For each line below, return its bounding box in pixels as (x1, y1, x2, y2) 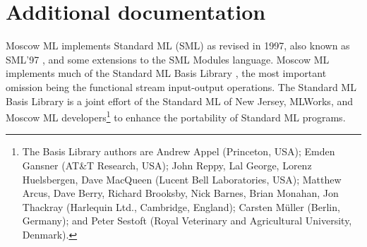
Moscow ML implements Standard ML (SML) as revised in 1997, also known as (6, 38, 350, 53)
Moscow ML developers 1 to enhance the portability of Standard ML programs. (6, 108, 346, 124)
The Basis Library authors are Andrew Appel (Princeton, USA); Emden (22, 144, 335, 159)
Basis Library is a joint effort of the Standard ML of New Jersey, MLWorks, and (6, 93, 353, 108)
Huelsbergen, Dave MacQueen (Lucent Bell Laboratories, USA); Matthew (22, 171, 342, 186)
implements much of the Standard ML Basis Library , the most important (6, 66, 327, 80)
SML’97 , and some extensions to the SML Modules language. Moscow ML (6, 52, 330, 66)
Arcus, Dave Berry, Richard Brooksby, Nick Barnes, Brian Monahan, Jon (22, 186, 339, 200)
